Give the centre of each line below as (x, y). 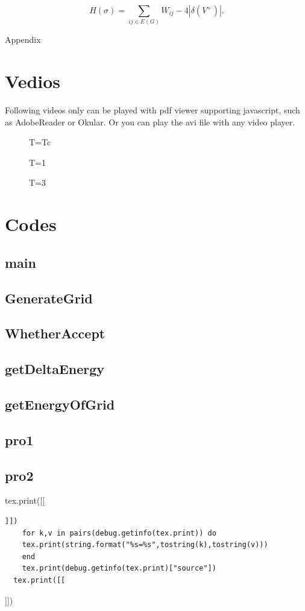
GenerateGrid (49, 298)
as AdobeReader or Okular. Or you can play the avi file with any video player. (150, 122)
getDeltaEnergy (55, 369)
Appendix (23, 40)
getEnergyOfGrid (60, 404)
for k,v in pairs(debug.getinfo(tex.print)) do (119, 533)
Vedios (33, 81)
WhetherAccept (55, 333)
